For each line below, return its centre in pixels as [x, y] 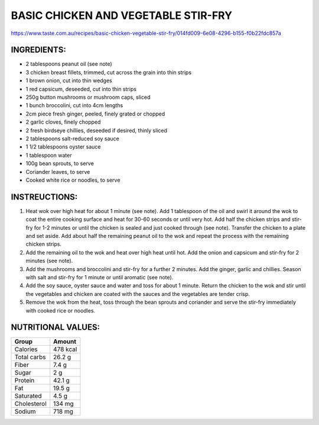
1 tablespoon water [49, 155]
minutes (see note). [49, 261]
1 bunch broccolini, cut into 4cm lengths [74, 105]
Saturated [28, 396]
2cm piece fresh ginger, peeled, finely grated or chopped [95, 114]
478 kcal [65, 349]
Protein [25, 381]
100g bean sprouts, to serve [60, 163]
